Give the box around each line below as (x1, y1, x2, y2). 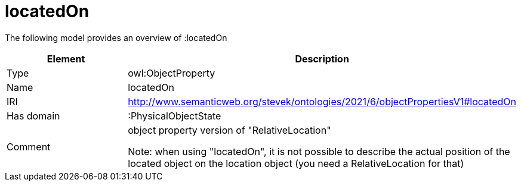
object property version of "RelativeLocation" (128, 124, 331, 136)
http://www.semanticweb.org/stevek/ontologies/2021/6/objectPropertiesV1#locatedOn (128, 95, 516, 108)
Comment (7, 140, 51, 153)
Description (295, 52, 349, 65)
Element (47, 52, 85, 65)
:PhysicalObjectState (128, 109, 221, 122)
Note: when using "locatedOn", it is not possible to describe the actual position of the (128, 145, 510, 157)
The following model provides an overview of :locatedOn (5, 32, 227, 43)
